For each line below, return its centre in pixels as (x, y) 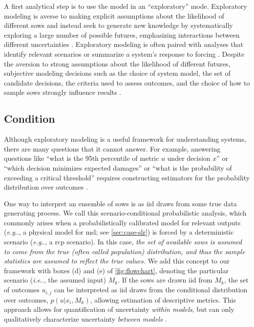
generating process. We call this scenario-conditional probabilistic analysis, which (125, 213)
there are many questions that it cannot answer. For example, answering (112, 148)
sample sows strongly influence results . (63, 92)
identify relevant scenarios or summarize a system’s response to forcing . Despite (124, 54)
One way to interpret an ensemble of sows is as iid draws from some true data (121, 203)
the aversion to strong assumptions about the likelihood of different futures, (117, 63)
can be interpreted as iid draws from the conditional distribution (151, 290)
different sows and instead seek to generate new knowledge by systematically (118, 25)
